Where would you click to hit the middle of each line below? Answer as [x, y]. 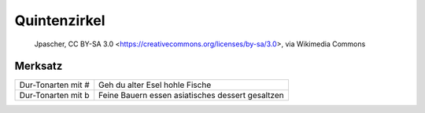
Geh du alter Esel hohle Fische [155, 85]
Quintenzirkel [60, 20]
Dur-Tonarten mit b [54, 96]
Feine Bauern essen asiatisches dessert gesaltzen [191, 96]
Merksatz [39, 66]
